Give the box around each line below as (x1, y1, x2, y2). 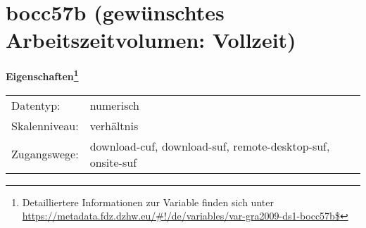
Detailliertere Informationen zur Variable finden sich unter (22, 194, 274, 209)
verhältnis (89, 117, 139, 134)
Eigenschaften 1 (6, 67, 79, 83)
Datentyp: (11, 96, 61, 113)
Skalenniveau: (11, 117, 79, 134)
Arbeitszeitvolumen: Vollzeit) (6, 25, 296, 54)
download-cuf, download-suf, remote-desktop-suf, (89, 137, 330, 154)
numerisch (89, 96, 139, 113)
